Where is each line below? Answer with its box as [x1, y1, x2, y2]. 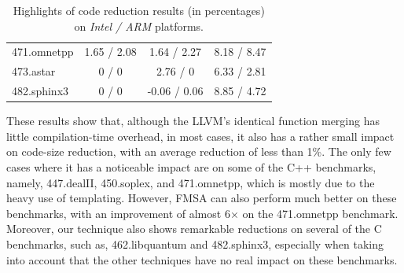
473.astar [12, 63, 56, 79]
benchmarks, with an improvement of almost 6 [6, 205, 230, 221]
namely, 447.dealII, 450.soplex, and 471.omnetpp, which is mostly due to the [6, 174, 375, 190]
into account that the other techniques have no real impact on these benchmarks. [6, 251, 398, 267]
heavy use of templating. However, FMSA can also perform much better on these [6, 190, 397, 206]
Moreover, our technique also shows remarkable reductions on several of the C [6, 220, 382, 237]
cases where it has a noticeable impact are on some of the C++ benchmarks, [6, 159, 376, 175]
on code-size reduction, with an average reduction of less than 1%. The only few [6, 143, 391, 160]
